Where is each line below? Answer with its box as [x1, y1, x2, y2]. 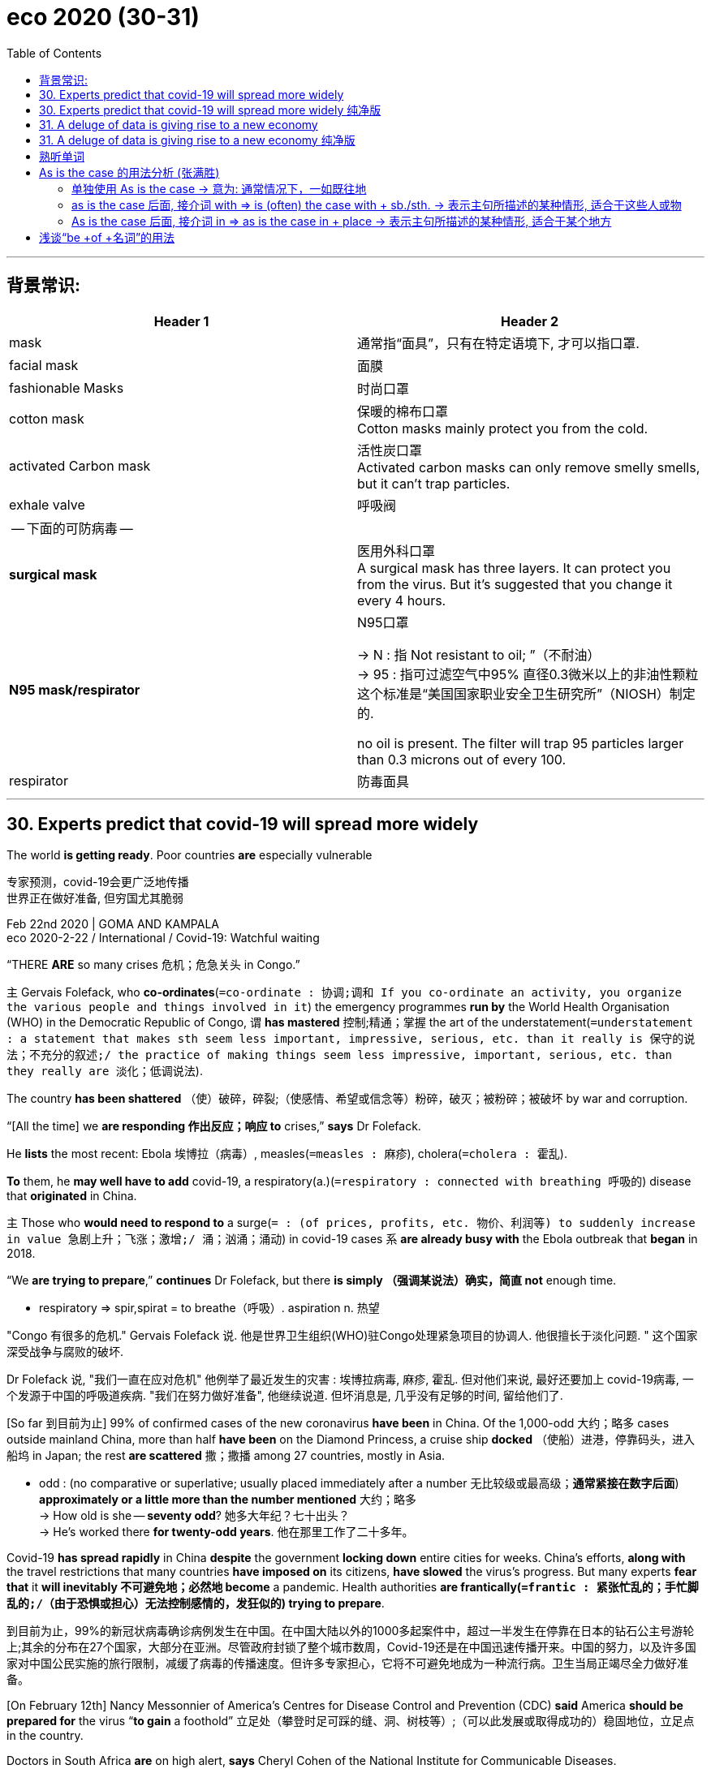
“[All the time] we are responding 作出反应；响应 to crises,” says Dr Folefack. [6, 1119, 421, 1134]
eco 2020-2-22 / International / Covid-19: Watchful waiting [6, 931, 320, 945]
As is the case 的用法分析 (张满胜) [39, 165, 220, 179]
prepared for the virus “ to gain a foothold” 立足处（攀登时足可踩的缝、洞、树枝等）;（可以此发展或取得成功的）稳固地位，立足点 [6, 1714, 695, 1728]
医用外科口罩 [357, 542, 436, 559]
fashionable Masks [9, 379, 124, 396]
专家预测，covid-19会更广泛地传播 [6, 875, 189, 889]
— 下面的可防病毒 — [11, 519, 133, 536]
